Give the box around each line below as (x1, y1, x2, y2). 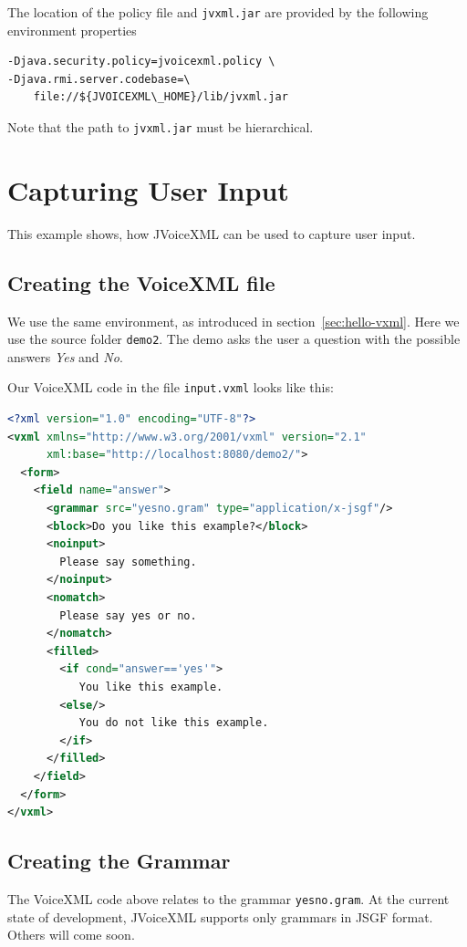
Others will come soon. (7, 925, 135, 944)
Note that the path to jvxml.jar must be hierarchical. (7, 118, 314, 137)
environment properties (7, 20, 137, 39)
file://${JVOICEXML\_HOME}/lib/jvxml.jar (33, 90, 288, 104)
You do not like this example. (78, 716, 269, 730)
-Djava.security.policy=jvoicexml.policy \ (7, 55, 275, 68)
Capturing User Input (7, 171, 289, 208)
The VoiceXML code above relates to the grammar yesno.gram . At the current (7, 889, 450, 908)
